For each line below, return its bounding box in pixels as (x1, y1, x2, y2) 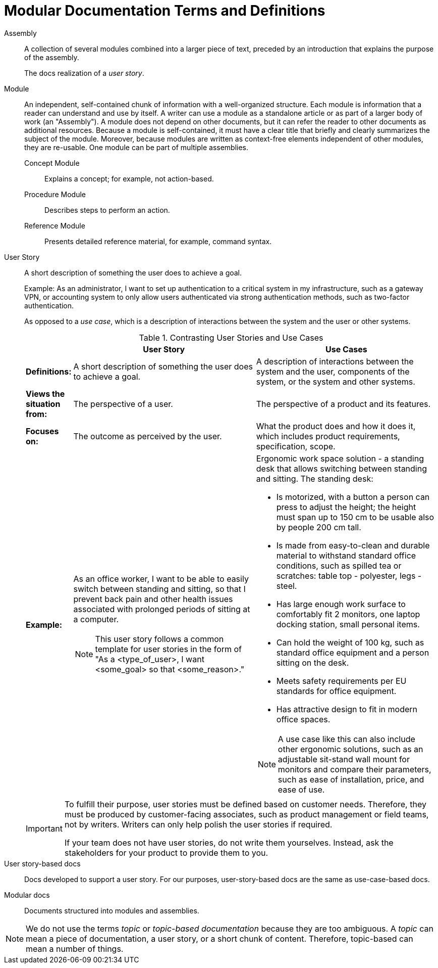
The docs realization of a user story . (24, 68, 144, 77)
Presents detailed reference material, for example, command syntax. (44, 237, 272, 246)
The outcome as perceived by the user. (73, 431, 222, 441)
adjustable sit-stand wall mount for (278, 754, 410, 764)
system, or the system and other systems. (256, 376, 415, 387)
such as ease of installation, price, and (278, 774, 424, 785)
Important (26, 823, 63, 834)
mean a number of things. (26, 943, 124, 954)
